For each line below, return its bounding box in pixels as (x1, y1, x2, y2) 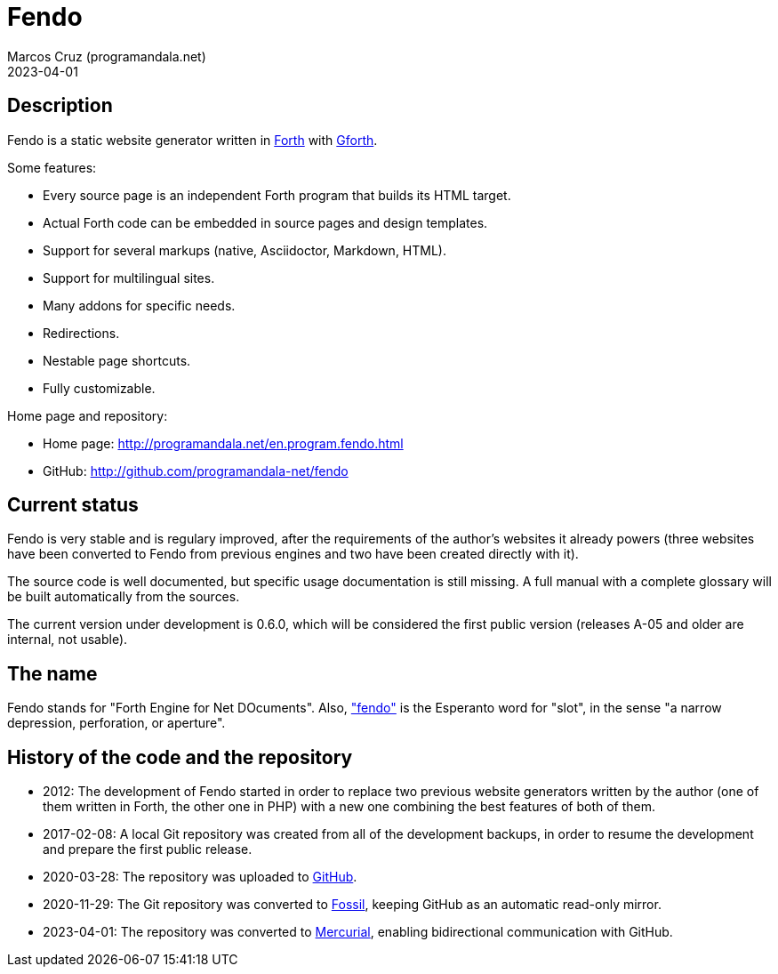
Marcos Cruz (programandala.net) (7, 48, 206, 64)
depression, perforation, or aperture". (7, 715, 226, 731)
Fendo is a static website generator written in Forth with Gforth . (7, 132, 378, 148)
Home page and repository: (7, 407, 168, 423)
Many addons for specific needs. (43, 297, 236, 313)
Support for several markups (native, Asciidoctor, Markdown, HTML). (43, 242, 447, 258)
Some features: (7, 159, 97, 175)
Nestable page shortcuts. (43, 352, 191, 368)
